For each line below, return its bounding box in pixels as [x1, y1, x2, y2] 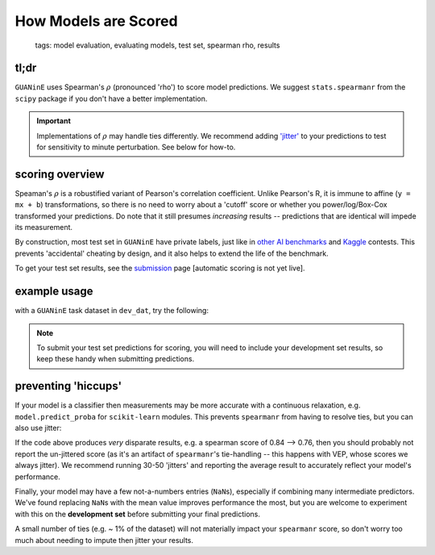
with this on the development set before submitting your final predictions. [14, 509, 261, 519]
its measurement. [14, 223, 72, 232]
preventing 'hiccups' [14, 379, 122, 393]
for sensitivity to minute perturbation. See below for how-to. [36, 142, 236, 152]
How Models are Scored [14, 12, 178, 30]
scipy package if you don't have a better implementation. [14, 94, 208, 103]
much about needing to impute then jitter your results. [14, 535, 193, 545]
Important [36, 116, 72, 126]
